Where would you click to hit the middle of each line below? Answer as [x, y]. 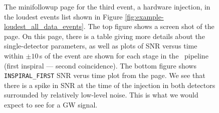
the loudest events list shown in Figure [63, 16]
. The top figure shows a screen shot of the [149, 26]
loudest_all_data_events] [44, 26]
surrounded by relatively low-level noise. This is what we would [101, 95]
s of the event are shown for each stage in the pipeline [124, 55]
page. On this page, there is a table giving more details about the [104, 36]
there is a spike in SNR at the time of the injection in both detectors [110, 85]
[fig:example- [144, 16]
